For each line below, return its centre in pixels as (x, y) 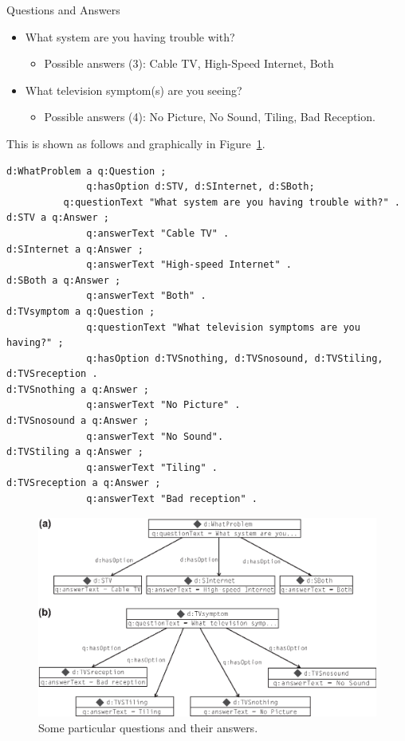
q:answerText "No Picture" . (163, 405)
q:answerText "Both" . (146, 296)
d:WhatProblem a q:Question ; (87, 171)
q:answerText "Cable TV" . (158, 233)
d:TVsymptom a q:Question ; (81, 311)
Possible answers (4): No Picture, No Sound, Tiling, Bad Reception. (210, 117)
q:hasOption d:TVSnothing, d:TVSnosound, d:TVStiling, (235, 358)
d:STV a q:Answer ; (58, 218)
